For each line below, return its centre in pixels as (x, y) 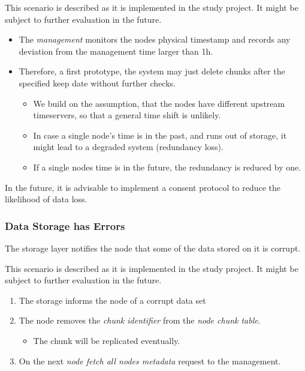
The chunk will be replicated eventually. (107, 340)
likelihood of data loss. (46, 199)
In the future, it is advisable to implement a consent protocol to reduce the (143, 187)
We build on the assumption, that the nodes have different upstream (159, 103)
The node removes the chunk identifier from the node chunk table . (140, 320)
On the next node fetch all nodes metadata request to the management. (150, 360)
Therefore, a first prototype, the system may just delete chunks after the (152, 71)
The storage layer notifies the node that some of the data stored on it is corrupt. (153, 248)
